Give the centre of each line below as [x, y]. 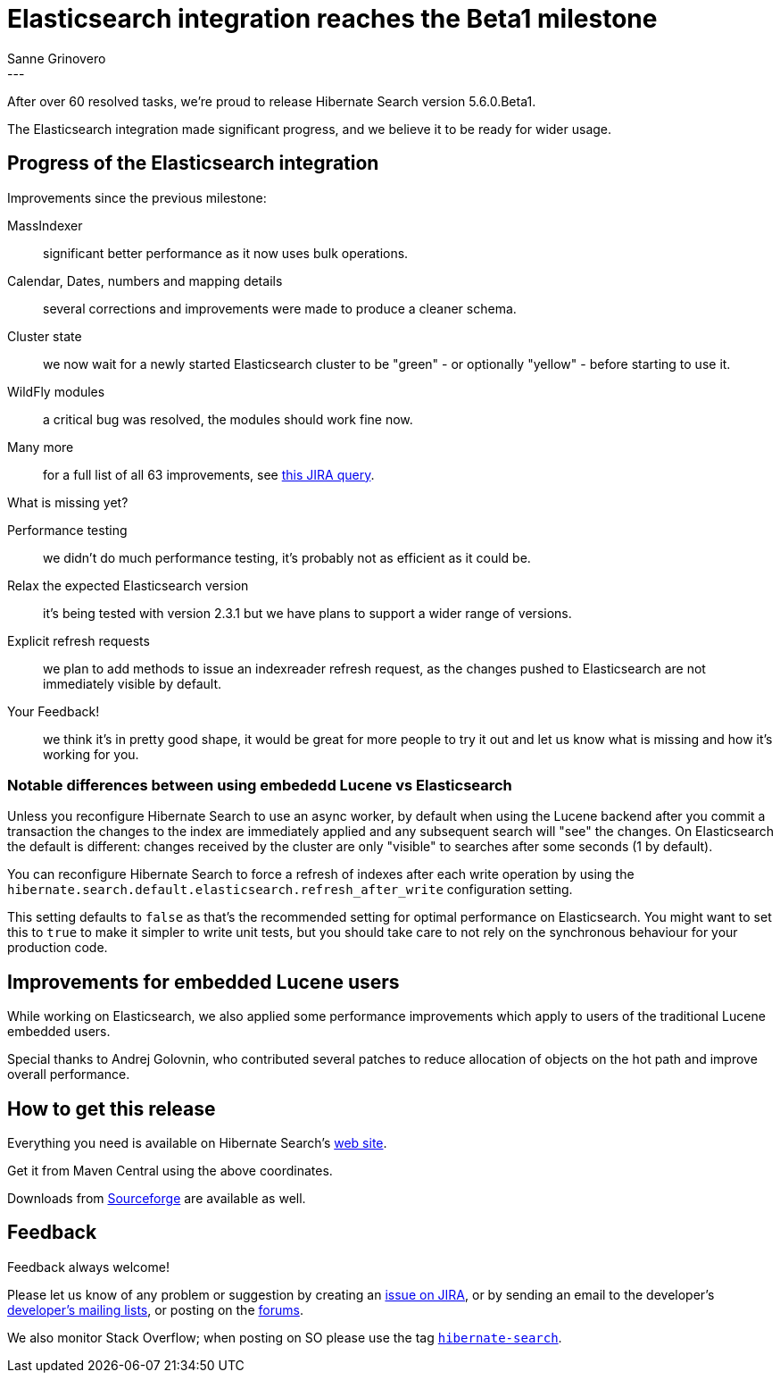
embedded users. [59, 1032]
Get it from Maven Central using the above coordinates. [170, 1171]
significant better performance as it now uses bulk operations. [226, 253]
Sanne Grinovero [57, 58]
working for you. [91, 754]
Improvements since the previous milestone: [137, 197]
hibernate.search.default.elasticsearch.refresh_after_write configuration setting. [290, 890]
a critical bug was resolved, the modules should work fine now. [228, 419]
